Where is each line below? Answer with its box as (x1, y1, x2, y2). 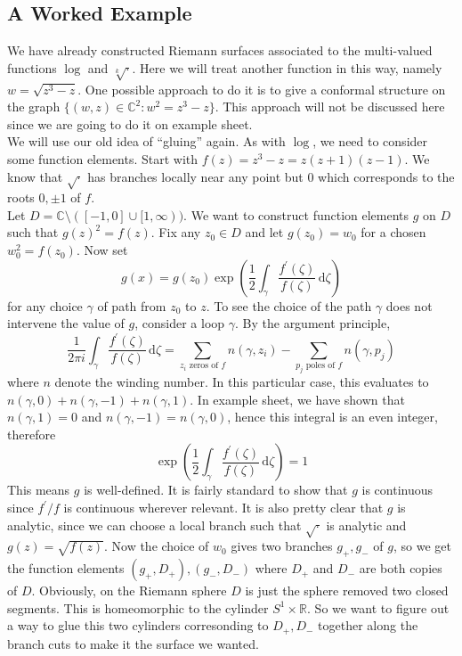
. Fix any (150, 223, 201, 242)
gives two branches (231, 537, 333, 555)
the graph (7, 97, 61, 116)
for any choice (7, 296, 83, 315)
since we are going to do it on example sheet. (7, 114, 253, 133)
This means (7, 480, 70, 499)
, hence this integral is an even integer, (227, 407, 438, 426)
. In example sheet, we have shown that (190, 389, 405, 408)
